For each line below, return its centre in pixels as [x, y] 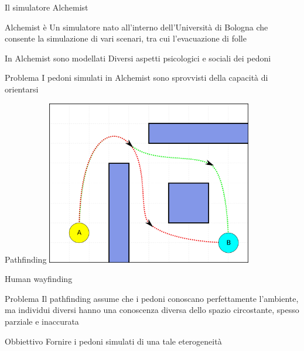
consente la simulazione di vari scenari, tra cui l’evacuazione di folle [126, 38]
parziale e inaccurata [42, 321]
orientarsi [22, 89]
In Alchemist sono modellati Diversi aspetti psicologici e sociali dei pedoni [138, 58]
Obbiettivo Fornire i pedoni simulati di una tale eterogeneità [113, 341]
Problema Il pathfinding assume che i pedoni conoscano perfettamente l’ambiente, [152, 298]
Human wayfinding [39, 279]
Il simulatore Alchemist [47, 7]
